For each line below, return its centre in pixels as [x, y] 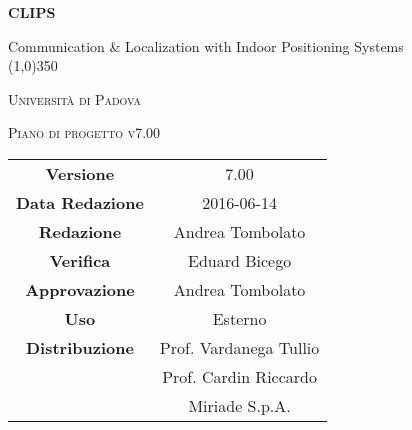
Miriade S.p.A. [239, 405]
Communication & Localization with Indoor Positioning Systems [206, 45]
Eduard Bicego [239, 260]
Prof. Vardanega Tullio [239, 347]
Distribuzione [79, 347]
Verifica [80, 260]
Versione [80, 173]
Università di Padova [74, 98]
